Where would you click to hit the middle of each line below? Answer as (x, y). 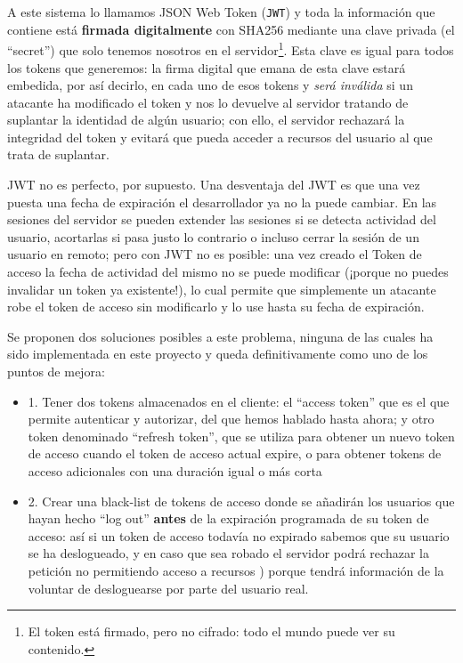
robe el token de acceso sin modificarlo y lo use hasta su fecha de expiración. (216, 307)
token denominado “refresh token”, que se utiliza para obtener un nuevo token (241, 436)
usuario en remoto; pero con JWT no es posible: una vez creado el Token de (215, 254)
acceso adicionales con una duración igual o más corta (175, 470)
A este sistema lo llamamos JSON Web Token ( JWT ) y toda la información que (221, 12)
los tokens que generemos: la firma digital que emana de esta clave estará (207, 67)
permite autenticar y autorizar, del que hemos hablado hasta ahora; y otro (231, 419)
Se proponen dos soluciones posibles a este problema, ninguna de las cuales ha (220, 336)
